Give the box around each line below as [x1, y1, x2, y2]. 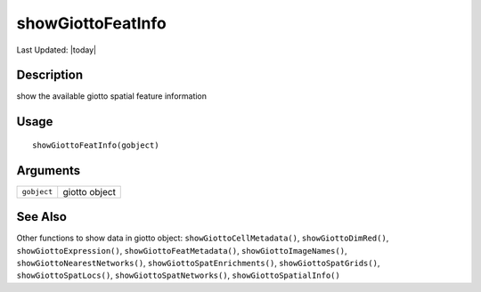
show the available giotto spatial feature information [16, 91, 208, 101]
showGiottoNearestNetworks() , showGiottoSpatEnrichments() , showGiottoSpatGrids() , [16, 258, 380, 269]
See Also [16, 209, 67, 224]
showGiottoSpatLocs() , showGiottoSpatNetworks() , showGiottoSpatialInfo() [16, 270, 340, 280]
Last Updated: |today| [16, 45, 97, 55]
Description [16, 68, 84, 83]
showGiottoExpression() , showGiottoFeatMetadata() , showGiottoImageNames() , [16, 245, 347, 255]
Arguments [16, 163, 81, 178]
